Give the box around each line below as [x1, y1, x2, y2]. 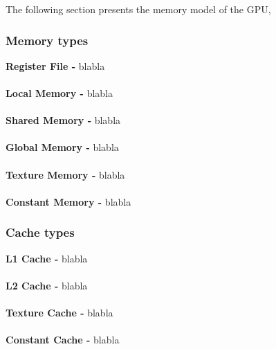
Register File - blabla [6, 58, 105, 73]
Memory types [6, 31, 89, 48]
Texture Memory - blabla [6, 167, 125, 181]
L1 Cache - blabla [6, 251, 88, 265]
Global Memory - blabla [6, 140, 119, 154]
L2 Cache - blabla [6, 278, 88, 292]
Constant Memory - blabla [6, 194, 131, 208]
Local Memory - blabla [6, 86, 113, 100]
